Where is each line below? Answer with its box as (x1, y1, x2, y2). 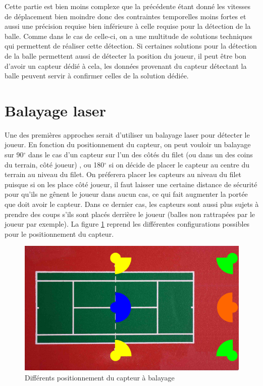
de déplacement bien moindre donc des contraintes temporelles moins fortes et (5, 11, 246, 21)
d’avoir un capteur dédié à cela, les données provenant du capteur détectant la (5, 60, 247, 71)
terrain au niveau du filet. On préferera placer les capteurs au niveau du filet (5, 169, 242, 180)
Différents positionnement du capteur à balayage (25, 372, 175, 382)
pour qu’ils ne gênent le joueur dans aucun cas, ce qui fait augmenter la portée (5, 189, 248, 199)
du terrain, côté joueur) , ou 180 (5, 159, 104, 169)
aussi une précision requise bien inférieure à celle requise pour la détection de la (5, 21, 251, 31)
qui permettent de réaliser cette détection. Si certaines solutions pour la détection (5, 40, 257, 51)
